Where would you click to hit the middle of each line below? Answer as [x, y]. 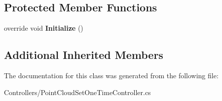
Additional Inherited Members [84, 55]
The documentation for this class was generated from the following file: [111, 75]
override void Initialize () [44, 28]
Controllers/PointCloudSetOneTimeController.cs [77, 92]
